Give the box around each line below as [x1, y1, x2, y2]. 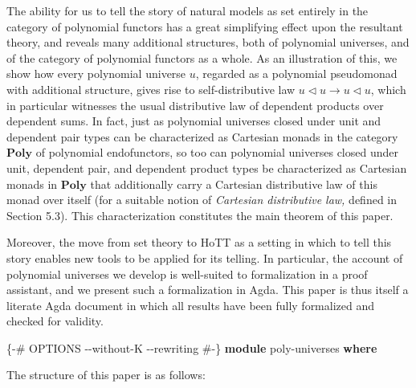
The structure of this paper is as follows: [6, 366, 206, 383]
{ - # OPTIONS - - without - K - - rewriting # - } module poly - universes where [6, 339, 377, 356]
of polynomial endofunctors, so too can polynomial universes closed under [35, 144, 398, 161]
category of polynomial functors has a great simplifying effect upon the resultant [6, 18, 403, 35]
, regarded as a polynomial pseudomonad [195, 65, 398, 82]
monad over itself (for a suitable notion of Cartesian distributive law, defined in [6, 191, 398, 208]
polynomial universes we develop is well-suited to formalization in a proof [6, 265, 368, 282]
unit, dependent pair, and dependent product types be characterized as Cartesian [6, 159, 407, 176]
